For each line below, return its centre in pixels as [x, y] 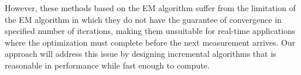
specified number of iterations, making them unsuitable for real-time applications [150, 31]
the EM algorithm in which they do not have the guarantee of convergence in [143, 19]
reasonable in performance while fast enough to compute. [107, 65]
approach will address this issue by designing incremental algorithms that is [141, 54]
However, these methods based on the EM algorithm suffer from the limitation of [150, 8]
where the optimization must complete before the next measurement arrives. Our [150, 42]
